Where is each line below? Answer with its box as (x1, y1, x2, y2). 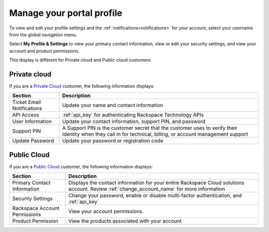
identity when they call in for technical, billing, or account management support (62, 131, 249, 138)
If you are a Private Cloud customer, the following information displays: (9, 83, 154, 89)
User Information (12, 118, 52, 125)
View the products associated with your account (68, 218, 182, 225)
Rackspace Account (12, 205, 60, 212)
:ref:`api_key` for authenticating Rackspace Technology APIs (62, 112, 204, 118)
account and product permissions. (9, 48, 80, 54)
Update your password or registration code (62, 137, 164, 144)
